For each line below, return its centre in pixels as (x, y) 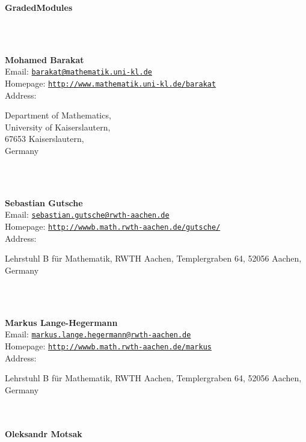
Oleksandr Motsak (44, 433)
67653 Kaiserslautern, (44, 139)
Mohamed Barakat (44, 59)
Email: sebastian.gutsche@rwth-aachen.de (87, 214)
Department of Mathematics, (58, 115)
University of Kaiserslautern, (58, 127)
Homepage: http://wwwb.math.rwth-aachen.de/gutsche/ (113, 226)
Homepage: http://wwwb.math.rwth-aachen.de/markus (108, 345)
